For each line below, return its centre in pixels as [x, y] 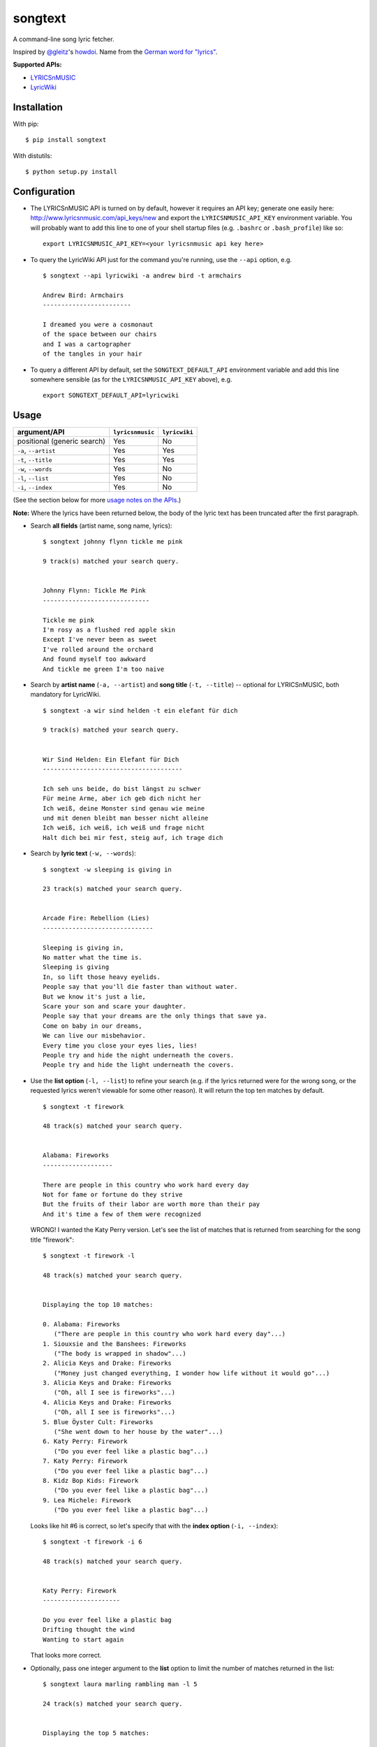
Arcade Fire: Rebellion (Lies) [96, 918]
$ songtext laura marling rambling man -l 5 [120, 1684]
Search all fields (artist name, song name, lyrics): [101, 526]
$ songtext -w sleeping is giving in [108, 869]
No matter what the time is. [93, 958]
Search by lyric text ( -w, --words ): [83, 853]
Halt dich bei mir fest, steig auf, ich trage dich [133, 838]
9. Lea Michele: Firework [87, 1500]
